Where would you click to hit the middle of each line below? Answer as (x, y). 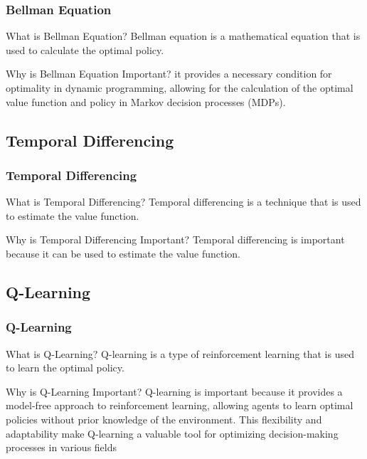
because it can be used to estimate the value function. (123, 253)
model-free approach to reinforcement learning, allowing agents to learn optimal (180, 405)
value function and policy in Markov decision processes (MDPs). (146, 101)
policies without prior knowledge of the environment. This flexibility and (164, 419)
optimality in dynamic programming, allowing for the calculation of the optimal (180, 88)
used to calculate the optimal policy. (85, 49)
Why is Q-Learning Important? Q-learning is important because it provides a (174, 391)
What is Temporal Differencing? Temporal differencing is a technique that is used (183, 202)
